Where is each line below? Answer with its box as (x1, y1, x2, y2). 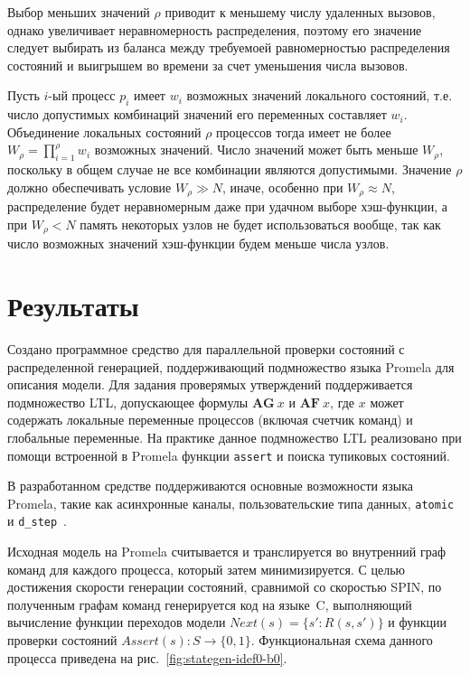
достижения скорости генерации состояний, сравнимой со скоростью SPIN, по (7, 577, 442, 596)
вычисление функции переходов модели (7, 613, 226, 632)
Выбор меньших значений (7, 3, 150, 21)
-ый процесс (48, 86, 116, 105)
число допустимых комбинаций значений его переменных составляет (7, 105, 387, 124)
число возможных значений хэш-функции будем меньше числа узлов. (7, 234, 390, 253)
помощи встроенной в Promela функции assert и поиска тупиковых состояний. (7, 445, 450, 464)
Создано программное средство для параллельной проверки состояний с (7, 339, 405, 358)
